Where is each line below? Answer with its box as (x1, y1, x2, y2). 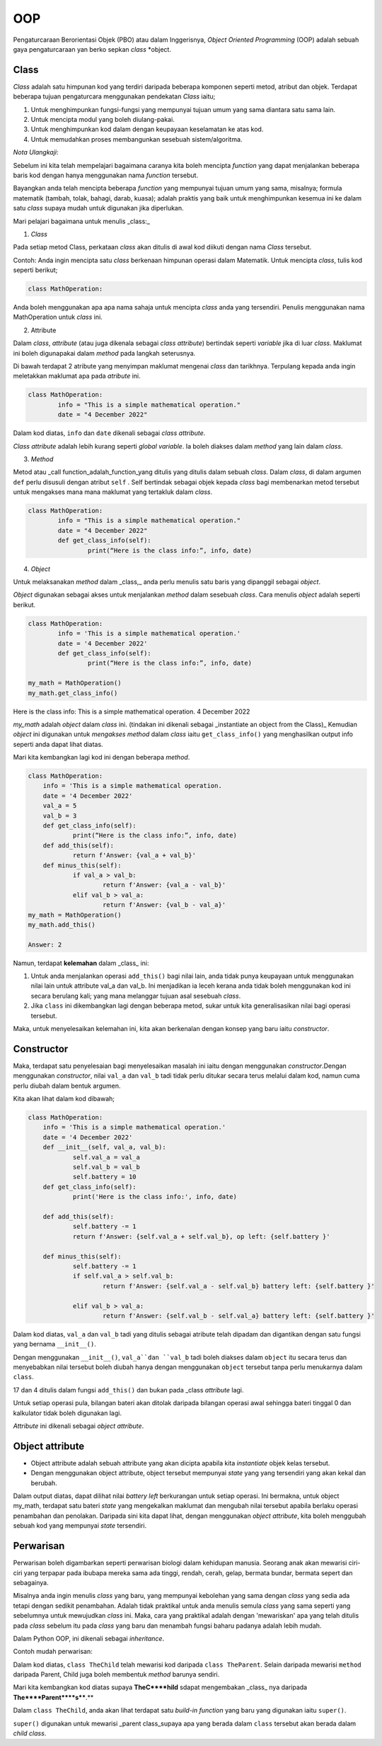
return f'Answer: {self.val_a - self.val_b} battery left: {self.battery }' (103, 1282, 375, 1290)
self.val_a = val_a (72, 1153, 141, 1161)
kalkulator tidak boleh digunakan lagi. (13, 1409, 122, 1417)
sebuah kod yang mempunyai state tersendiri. (13, 1521, 147, 1530)
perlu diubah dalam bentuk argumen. (13, 1081, 121, 1090)
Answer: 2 (28, 940, 62, 949)
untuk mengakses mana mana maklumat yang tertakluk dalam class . (13, 488, 212, 496)
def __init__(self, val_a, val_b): (42, 1143, 166, 1151)
